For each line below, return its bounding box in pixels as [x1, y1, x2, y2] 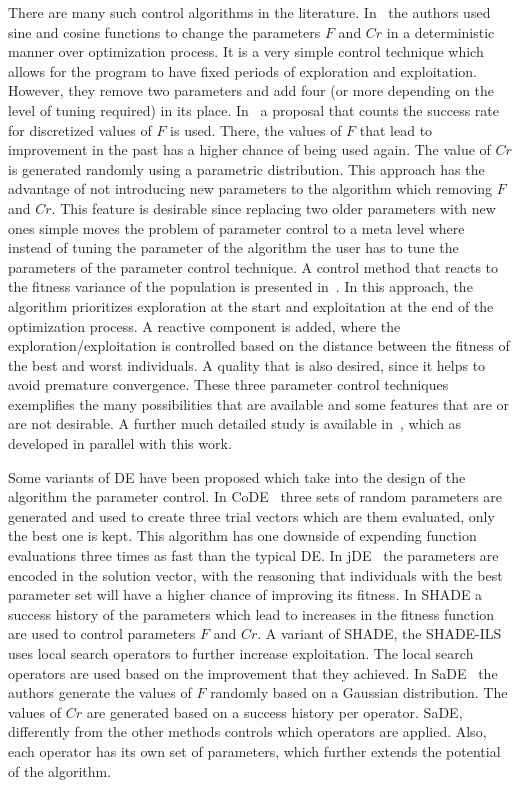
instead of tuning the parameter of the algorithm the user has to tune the [8, 237, 459, 258]
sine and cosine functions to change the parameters [8, 21, 321, 42]
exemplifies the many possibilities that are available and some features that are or [8, 393, 510, 414]
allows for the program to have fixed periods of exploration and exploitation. [8, 60, 478, 81]
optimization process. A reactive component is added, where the [8, 315, 401, 336]
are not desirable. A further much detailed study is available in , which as [8, 413, 462, 434]
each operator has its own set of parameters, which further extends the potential [8, 740, 501, 761]
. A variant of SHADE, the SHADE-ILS [257, 623, 502, 644]
